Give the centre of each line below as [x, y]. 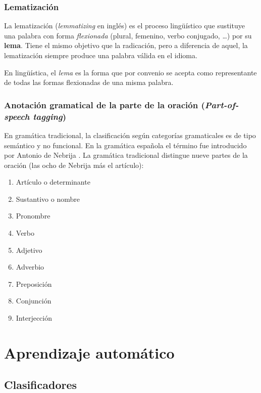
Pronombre [33, 216]
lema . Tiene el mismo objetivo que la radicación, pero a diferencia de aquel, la [126, 45]
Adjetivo [29, 250]
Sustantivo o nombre [48, 199]
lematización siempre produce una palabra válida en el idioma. [101, 55]
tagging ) [50, 116]
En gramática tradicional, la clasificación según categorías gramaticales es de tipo [130, 135]
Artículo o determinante [53, 182]
